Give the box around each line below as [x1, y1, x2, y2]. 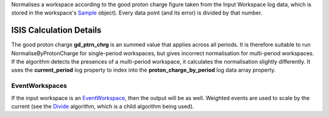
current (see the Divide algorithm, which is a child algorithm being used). [11, 103, 194, 110]
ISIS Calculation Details [11, 25, 102, 36]
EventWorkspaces [11, 82, 67, 90]
